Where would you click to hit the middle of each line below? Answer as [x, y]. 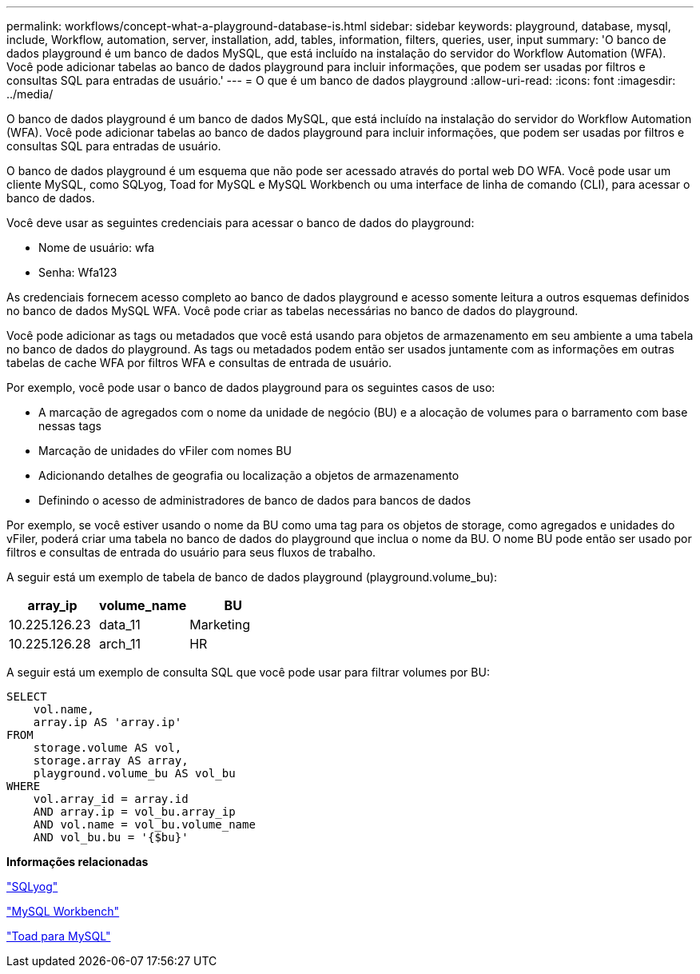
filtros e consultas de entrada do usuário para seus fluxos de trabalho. [191, 552]
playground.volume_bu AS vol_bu [134, 773]
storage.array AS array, [111, 760]
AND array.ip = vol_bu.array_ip [134, 812]
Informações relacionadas [78, 862]
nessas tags [70, 426]
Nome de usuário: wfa [97, 247]
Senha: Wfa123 [78, 272]
